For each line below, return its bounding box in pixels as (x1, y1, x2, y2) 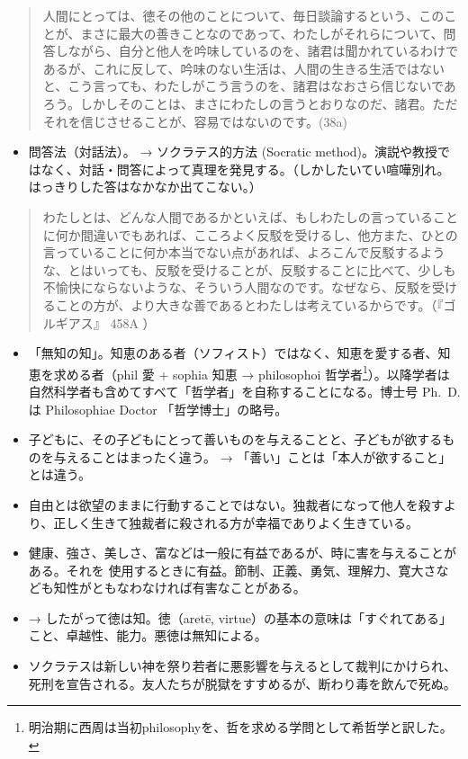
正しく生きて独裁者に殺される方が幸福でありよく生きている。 (53, 513, 419, 531)
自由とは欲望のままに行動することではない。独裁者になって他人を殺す (28, 495, 444, 513)
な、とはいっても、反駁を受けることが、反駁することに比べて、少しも (42, 260, 456, 279)
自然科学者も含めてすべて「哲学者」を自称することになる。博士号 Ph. (28, 381, 442, 400)
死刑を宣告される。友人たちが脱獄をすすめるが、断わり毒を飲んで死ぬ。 (28, 674, 456, 692)
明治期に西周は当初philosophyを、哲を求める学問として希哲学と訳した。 (28, 718, 453, 737)
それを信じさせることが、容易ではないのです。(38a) (42, 112, 348, 130)
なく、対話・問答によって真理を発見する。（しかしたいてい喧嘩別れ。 (40, 159, 450, 178)
